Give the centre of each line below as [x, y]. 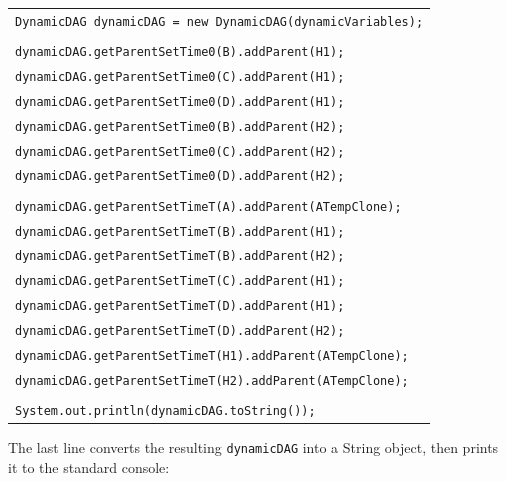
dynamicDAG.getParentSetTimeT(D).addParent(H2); [180, 331]
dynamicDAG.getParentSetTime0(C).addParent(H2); [180, 151]
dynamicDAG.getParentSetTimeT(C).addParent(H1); [180, 281]
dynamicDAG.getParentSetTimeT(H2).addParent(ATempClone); [212, 380]
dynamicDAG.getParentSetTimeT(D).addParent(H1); [180, 306]
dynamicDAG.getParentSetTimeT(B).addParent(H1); [180, 231]
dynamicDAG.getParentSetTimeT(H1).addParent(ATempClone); [212, 356]
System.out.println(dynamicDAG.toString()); [165, 411]
